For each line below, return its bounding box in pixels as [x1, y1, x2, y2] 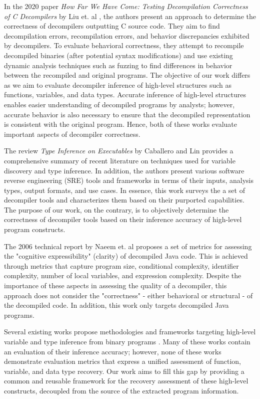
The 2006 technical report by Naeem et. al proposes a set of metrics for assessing [4, 241, 252, 251]
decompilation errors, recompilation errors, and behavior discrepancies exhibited [4, 30, 249, 41]
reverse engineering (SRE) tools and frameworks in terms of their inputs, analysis [4, 175, 253, 185]
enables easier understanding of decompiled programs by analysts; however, [4, 99, 235, 109]
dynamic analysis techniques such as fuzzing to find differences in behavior [4, 60, 232, 70]
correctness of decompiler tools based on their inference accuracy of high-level [4, 214, 242, 225]
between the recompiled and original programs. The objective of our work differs [4, 70, 250, 80]
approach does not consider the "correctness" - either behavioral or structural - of [4, 290, 253, 300]
